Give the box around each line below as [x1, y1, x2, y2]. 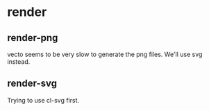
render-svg [7, 78, 58, 89]
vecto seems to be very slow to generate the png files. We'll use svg [7, 50, 203, 58]
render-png [7, 32, 58, 44]
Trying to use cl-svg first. [7, 96, 80, 104]
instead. [7, 58, 31, 66]
